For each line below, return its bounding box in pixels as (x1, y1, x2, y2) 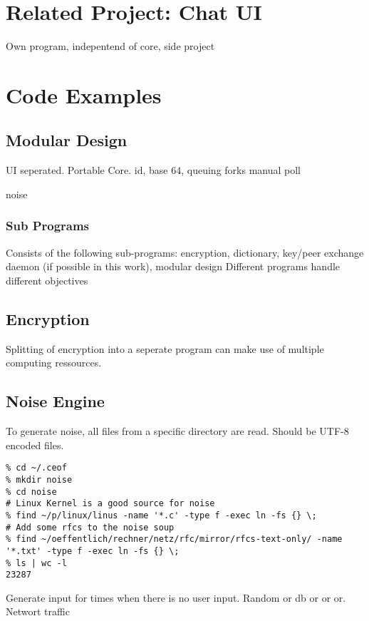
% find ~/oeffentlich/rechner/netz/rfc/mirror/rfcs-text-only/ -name (6, 534, 343, 545)
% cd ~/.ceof (6, 463, 67, 473)
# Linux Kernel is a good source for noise (6, 498, 215, 509)
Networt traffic (6, 604, 70, 619)
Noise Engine (6, 390, 105, 412)
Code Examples (6, 80, 162, 109)
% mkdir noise (6, 474, 73, 485)
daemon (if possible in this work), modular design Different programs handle (6, 259, 341, 274)
